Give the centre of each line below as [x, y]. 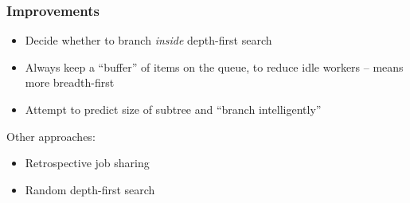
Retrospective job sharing [87, 163]
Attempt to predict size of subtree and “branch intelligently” [173, 109]
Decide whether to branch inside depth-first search [148, 40]
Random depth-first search [90, 189]
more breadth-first [70, 82]
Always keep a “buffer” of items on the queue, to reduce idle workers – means [214, 66]
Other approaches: [51, 136]
